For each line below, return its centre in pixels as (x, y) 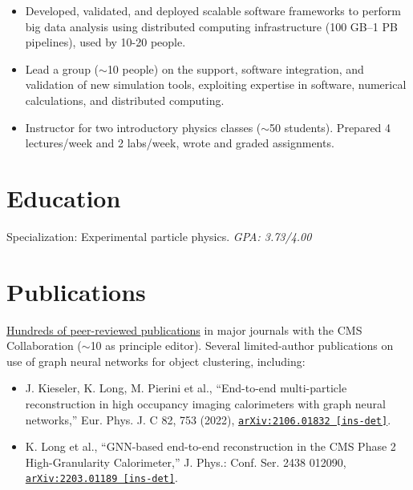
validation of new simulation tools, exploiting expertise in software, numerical (216, 84)
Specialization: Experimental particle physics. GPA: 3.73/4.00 (159, 236)
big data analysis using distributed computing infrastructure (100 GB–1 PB (211, 26)
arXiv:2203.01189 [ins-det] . (101, 478)
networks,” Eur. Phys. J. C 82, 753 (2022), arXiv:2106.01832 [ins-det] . (208, 419)
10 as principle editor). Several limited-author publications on (242, 345)
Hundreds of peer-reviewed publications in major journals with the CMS (184, 329)
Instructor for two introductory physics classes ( (143, 127)
